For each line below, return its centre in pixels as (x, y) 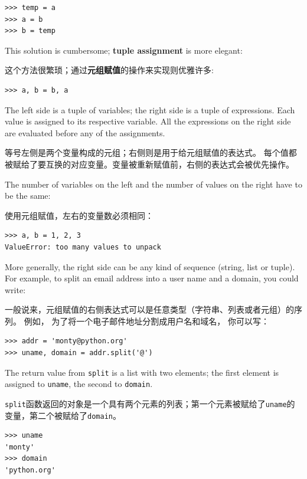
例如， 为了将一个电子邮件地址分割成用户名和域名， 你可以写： (146, 321)
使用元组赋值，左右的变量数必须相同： (79, 215)
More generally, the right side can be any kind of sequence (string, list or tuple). (150, 266)
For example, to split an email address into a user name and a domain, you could (152, 278)
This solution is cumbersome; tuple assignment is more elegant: (124, 50)
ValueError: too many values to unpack (83, 247)
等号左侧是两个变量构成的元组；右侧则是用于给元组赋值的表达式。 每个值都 (151, 152)
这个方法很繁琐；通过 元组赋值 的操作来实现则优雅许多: (109, 70)
